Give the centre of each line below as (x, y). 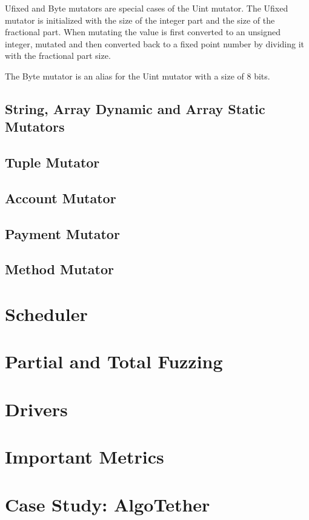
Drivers (36, 409)
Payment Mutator (62, 233)
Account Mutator (61, 198)
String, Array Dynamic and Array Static (135, 108)
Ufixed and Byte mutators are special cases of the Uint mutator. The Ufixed (147, 8)
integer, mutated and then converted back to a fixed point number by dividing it (155, 43)
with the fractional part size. (58, 56)
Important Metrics (85, 457)
